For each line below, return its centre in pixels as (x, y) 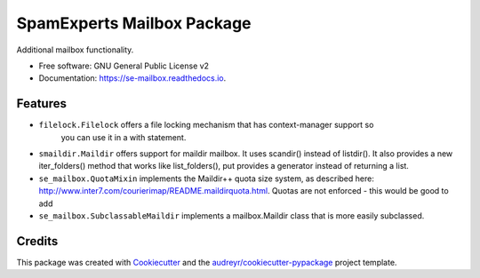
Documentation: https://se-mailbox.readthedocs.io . (132, 78)
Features (41, 103)
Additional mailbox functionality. (75, 50)
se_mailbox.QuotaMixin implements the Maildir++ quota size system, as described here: (207, 179)
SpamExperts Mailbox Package (134, 23)
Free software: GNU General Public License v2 (124, 66)
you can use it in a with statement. (124, 137)
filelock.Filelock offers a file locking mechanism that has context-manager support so (206, 125)
